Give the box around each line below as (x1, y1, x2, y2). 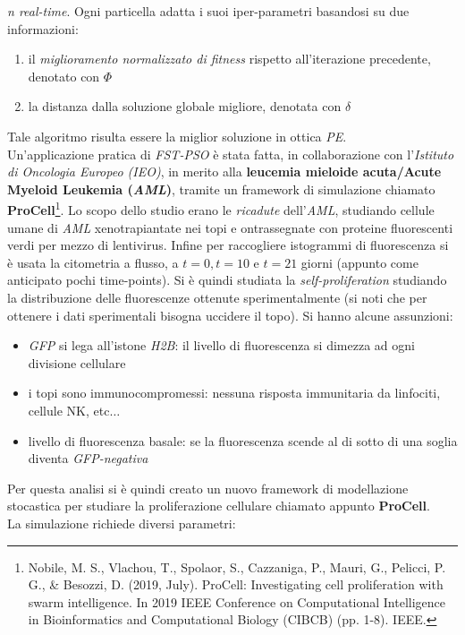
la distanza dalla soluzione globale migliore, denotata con (28, 97, 342, 116)
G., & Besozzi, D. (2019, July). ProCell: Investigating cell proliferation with (28, 575, 444, 594)
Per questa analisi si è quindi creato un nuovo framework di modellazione (7, 478, 409, 497)
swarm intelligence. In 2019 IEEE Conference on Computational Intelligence (28, 592, 446, 611)
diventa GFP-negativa (28, 449, 148, 468)
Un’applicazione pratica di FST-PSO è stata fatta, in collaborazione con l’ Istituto (7, 144, 454, 163)
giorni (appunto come (300, 253, 418, 271)
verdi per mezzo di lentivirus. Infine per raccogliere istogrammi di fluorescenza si (7, 236, 449, 254)
